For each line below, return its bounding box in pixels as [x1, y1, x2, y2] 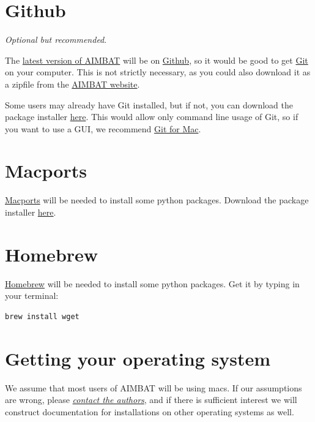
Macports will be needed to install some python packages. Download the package [5, 194, 309, 206]
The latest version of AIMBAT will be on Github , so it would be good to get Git [5, 53, 308, 66]
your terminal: [5, 289, 59, 302]
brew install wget [5, 312, 80, 321]
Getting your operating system [5, 345, 271, 371]
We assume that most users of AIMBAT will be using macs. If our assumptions [5, 381, 302, 394]
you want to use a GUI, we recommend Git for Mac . [5, 122, 201, 135]
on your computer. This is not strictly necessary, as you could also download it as [5, 66, 311, 78]
